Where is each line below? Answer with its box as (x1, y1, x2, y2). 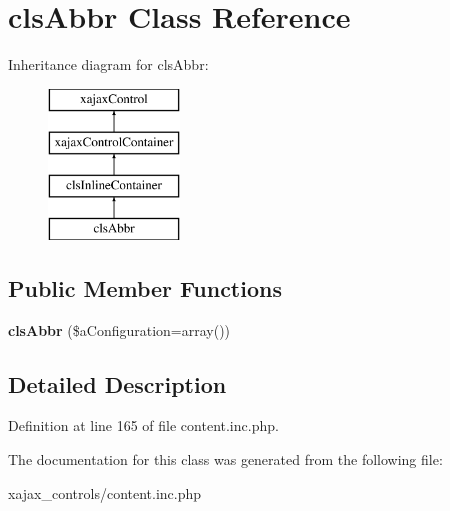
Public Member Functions (8, 272, 282, 303)
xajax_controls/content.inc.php (8, 482, 202, 503)
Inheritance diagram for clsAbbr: (8, 54, 209, 75)
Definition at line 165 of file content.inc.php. (8, 415, 279, 436)
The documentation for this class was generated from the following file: (8, 449, 443, 470)
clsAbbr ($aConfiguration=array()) (8, 319, 231, 340)
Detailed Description (8, 368, 227, 399)
